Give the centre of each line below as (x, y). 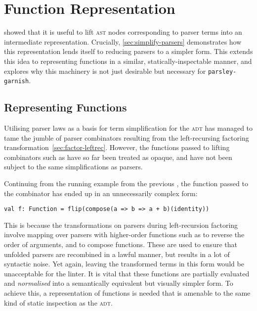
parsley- (222, 72)
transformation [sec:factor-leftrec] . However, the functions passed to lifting (117, 147)
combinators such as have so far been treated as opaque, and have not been (118, 157)
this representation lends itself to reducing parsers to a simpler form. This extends (128, 51)
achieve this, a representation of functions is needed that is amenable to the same (127, 292)
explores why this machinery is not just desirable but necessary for (105, 71)
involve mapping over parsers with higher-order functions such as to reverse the (124, 234)
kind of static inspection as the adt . (58, 302)
